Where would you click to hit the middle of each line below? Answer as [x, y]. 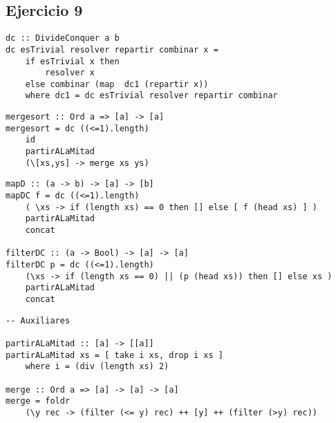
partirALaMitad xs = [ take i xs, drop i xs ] [114, 355]
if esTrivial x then [72, 61]
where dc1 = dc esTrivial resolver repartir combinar [151, 96]
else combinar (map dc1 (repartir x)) [117, 84]
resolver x [70, 73]
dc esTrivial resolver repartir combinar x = [112, 49]
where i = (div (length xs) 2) [97, 367]
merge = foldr [38, 401]
